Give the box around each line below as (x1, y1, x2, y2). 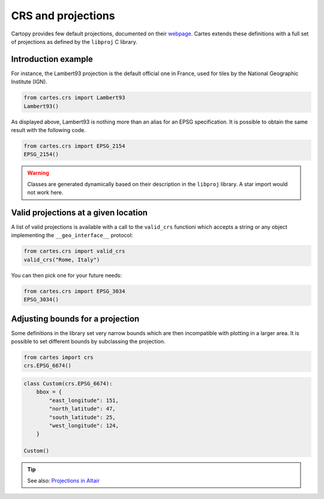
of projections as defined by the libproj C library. (11, 38, 137, 45)
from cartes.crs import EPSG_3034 (23, 288, 125, 294)
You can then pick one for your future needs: (11, 271, 122, 279)
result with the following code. (11, 126, 86, 133)
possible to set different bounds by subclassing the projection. (11, 338, 166, 345)
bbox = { (36, 389, 62, 396)
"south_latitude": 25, (49, 414, 116, 420)
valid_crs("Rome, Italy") (23, 256, 100, 263)
